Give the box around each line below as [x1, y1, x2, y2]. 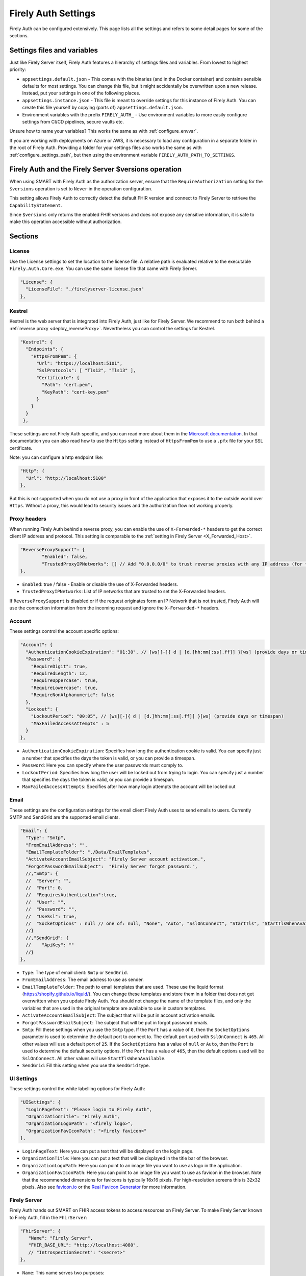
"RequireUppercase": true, [31, 678, 99, 683]
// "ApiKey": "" [25, 942, 74, 948]
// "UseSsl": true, [25, 914, 77, 919]
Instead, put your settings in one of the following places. [22, 90, 140, 96]
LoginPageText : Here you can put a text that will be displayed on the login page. [22, 1148, 194, 1155]
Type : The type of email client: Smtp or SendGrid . [22, 969, 129, 975]
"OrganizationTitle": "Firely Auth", [25, 1113, 120, 1119]
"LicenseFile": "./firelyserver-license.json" [25, 286, 144, 292]
